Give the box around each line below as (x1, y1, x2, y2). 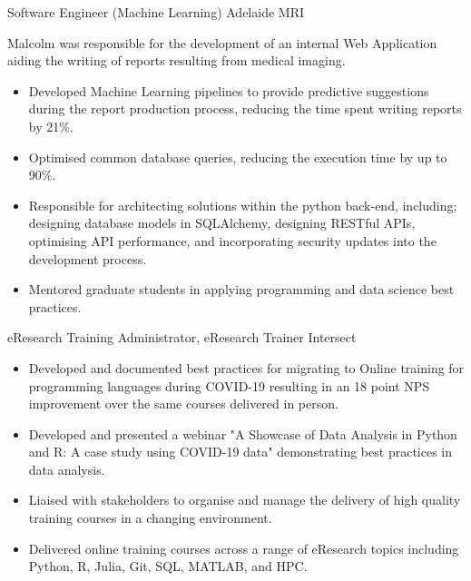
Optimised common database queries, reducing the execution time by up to (28, 147, 447, 166)
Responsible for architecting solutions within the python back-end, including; (28, 195, 457, 214)
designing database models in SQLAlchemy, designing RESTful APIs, (28, 213, 416, 232)
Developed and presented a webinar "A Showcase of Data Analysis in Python (28, 424, 457, 443)
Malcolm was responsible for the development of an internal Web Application (7, 33, 437, 52)
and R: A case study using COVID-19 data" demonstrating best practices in (28, 442, 453, 461)
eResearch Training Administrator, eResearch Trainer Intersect (7, 328, 357, 347)
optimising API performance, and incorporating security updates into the (28, 231, 437, 250)
